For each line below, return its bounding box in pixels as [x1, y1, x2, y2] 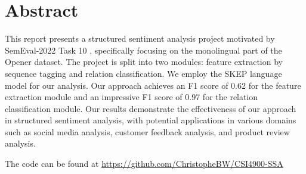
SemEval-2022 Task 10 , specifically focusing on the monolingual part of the [5, 44, 282, 56]
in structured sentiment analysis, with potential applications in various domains [5, 114, 296, 126]
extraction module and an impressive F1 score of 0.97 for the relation [5, 91, 258, 103]
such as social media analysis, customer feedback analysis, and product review [5, 125, 290, 138]
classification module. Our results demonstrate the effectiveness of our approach [5, 102, 296, 114]
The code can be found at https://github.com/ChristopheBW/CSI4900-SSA [5, 157, 283, 170]
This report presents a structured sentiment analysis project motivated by [5, 32, 275, 45]
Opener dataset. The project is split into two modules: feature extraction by [5, 55, 283, 68]
